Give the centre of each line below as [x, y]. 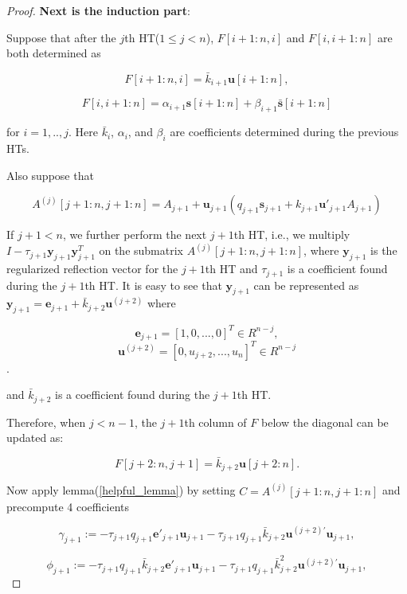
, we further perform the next [135, 234]
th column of [215, 422]
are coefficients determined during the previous [284, 132]
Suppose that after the [61, 37]
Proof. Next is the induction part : [98, 10]
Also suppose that [50, 175]
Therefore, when [46, 422]
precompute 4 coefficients [68, 506]
